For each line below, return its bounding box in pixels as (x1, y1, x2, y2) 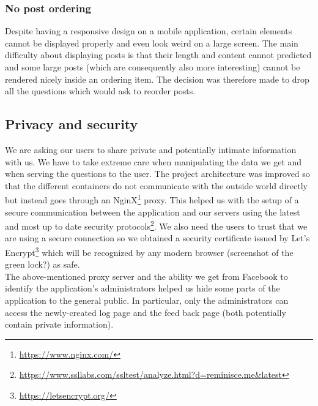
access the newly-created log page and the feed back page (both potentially (5, 306, 286, 318)
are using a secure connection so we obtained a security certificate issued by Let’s (5, 231, 310, 244)
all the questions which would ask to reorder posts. (5, 85, 196, 97)
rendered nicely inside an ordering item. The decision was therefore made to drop (5, 72, 309, 85)
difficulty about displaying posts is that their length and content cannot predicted (5, 48, 312, 61)
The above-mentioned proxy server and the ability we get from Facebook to (5, 269, 288, 282)
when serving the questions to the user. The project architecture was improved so (5, 167, 310, 180)
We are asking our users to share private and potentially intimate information (5, 143, 297, 156)
